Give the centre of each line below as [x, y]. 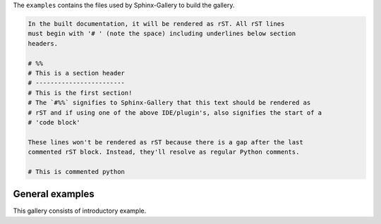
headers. [43, 43]
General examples [54, 194]
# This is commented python [76, 172]
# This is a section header [76, 73]
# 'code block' [54, 122]
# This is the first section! [80, 93]
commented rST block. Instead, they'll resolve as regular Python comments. [164, 152]
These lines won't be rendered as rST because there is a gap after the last [165, 142]
